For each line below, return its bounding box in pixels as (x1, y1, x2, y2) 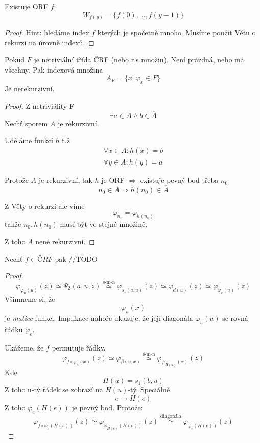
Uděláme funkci (5, 135, 53, 146)
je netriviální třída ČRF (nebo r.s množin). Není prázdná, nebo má (34, 54, 244, 65)
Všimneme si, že (5, 293, 55, 304)
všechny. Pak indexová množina (5, 64, 103, 75)
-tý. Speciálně (128, 384, 170, 395)
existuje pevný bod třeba (140, 175, 219, 185)
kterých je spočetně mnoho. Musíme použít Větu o (97, 27, 256, 38)
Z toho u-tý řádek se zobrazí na (5, 384, 103, 395)
